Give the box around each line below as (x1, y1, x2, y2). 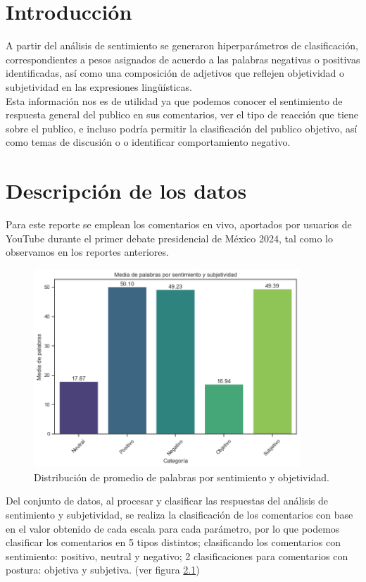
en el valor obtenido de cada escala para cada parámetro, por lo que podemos (6, 521, 340, 535)
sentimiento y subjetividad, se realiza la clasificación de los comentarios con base (6, 507, 353, 522)
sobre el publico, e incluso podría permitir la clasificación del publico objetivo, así (6, 120, 358, 135)
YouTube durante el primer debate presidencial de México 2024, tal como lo (6, 230, 333, 245)
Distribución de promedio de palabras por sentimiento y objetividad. (34, 469, 329, 484)
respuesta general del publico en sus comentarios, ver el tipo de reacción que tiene (6, 107, 359, 122)
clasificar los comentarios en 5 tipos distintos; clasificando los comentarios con (6, 535, 341, 550)
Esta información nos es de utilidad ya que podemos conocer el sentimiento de (6, 93, 343, 108)
